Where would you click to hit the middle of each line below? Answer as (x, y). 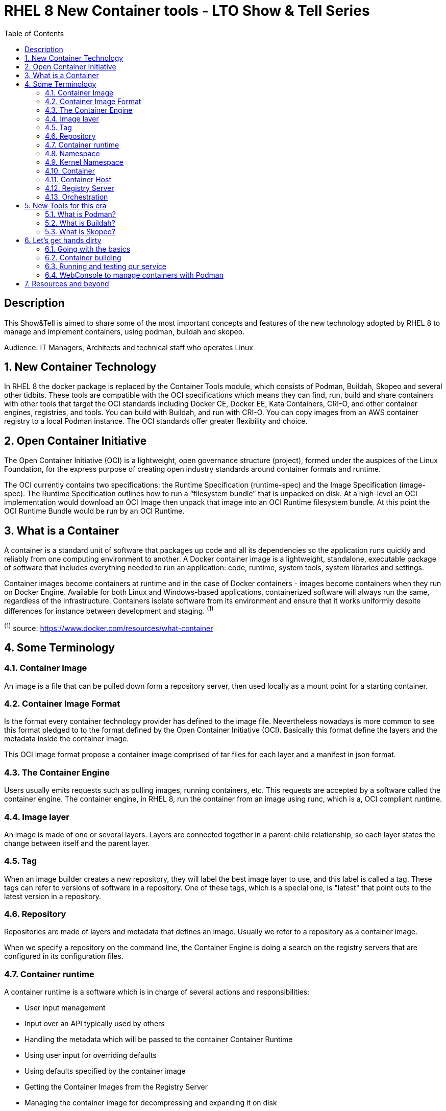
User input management (65, 1008)
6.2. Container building (83, 257)
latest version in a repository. (53, 896)
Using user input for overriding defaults (91, 1055)
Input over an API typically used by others (95, 1024)
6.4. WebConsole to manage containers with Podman (134, 275)
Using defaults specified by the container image (105, 1071)
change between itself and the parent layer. (77, 843)
